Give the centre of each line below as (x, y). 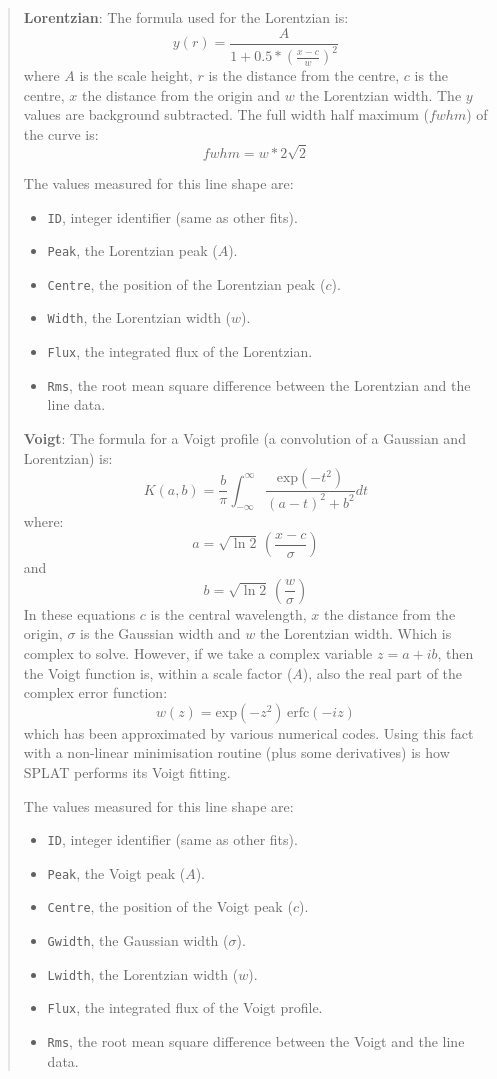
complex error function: (95, 692)
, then (455, 652)
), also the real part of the (382, 672)
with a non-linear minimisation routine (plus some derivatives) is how (236, 752)
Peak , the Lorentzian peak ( (132, 250)
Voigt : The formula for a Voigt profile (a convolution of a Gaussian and (244, 438)
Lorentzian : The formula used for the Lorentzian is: (186, 17)
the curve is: (61, 133)
